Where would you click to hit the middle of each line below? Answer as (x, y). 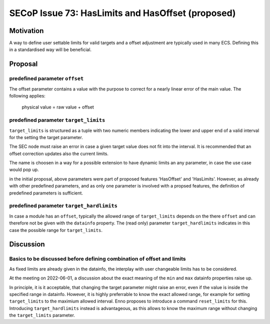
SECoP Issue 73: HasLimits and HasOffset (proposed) (122, 13)
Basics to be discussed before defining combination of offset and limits (97, 259)
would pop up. (24, 169)
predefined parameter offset (46, 78)
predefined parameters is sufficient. (46, 193)
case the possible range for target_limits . (56, 230)
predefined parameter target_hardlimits (63, 206)
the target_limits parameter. (42, 315)
